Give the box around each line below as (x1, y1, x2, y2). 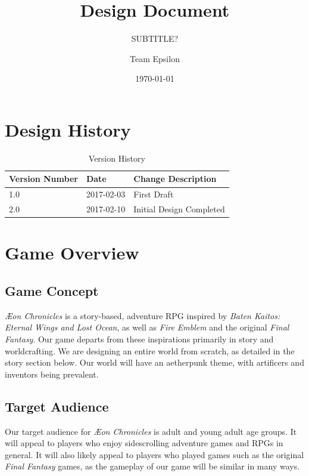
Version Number (9, 172, 78, 185)
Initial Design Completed (133, 203, 225, 215)
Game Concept (5, 281, 99, 299)
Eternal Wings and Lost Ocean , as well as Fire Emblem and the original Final (5, 321, 289, 333)
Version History (88, 152, 145, 164)
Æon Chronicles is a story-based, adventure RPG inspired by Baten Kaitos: (5, 309, 280, 322)
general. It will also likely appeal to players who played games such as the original (5, 448, 304, 460)
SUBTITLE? (131, 32, 179, 45)
